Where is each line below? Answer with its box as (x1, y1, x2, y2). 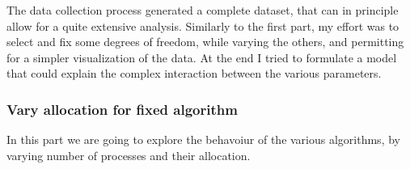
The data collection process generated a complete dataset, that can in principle (6, 2, 399, 18)
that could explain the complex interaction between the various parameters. (6, 65, 382, 82)
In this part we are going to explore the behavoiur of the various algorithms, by (6, 131, 400, 148)
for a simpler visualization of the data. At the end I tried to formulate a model (6, 49, 397, 65)
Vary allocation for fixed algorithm (6, 99, 238, 119)
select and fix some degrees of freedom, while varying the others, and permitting (6, 33, 404, 50)
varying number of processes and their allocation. (6, 146, 251, 163)
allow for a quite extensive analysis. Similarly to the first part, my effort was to (6, 17, 399, 34)
